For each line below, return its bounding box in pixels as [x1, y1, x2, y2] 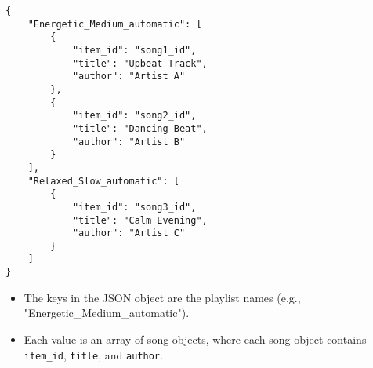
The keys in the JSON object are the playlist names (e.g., [24, 289, 301, 305]
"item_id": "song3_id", [72, 201, 197, 213]
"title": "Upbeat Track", [72, 57, 208, 69]
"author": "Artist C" [72, 228, 186, 239]
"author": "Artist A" [72, 71, 186, 82]
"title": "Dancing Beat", [72, 122, 208, 134]
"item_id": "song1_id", [72, 44, 197, 56]
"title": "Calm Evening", [72, 214, 208, 226]
